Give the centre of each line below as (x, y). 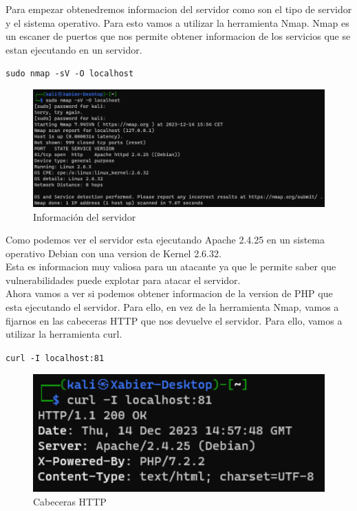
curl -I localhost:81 (55, 358)
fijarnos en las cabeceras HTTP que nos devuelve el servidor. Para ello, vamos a (174, 320)
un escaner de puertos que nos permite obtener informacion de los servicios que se (178, 36)
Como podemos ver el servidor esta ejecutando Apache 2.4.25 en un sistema (165, 240)
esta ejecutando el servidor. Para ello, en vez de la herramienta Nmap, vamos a (172, 307)
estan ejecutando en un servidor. (74, 49)
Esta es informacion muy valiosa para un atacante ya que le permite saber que (171, 267)
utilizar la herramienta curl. (64, 334)
